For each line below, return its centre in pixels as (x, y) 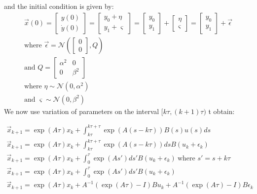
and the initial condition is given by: (59, 6)
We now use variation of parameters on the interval (82, 111)
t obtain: (221, 111)
